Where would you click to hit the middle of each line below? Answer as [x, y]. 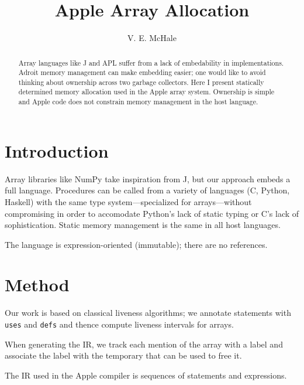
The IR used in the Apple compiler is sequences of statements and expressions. [146, 375]
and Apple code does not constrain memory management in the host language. [138, 102]
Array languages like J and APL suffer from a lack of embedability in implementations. [151, 62]
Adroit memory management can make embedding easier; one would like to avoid [142, 72]
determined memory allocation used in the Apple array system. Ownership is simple [146, 92]
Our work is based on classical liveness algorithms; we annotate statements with [148, 313]
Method [37, 285]
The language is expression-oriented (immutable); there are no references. [136, 244]
